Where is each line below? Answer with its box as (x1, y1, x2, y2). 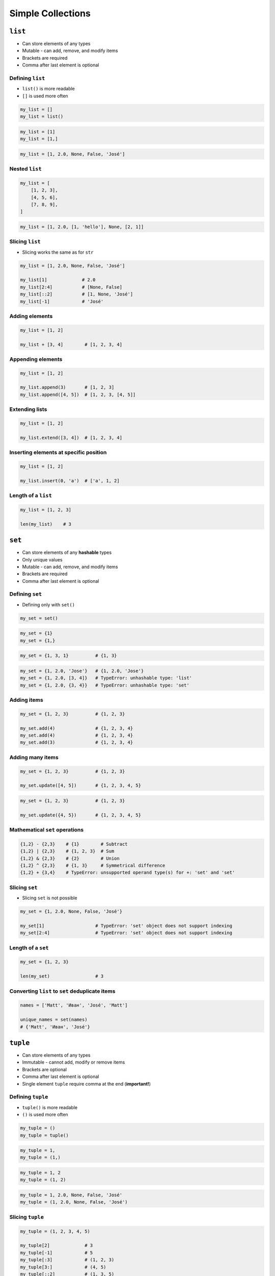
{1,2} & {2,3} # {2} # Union (20, 855, 120, 861)
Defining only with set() (22, 601, 75, 607)
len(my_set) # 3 (20, 973, 104, 979)
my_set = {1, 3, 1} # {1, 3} (20, 653, 117, 658)
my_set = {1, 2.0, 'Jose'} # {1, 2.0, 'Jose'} (20, 668, 144, 674)
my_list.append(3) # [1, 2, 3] (20, 384, 115, 390)
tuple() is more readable (22, 1104, 78, 1110)
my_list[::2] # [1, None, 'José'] (20, 291, 133, 297)
